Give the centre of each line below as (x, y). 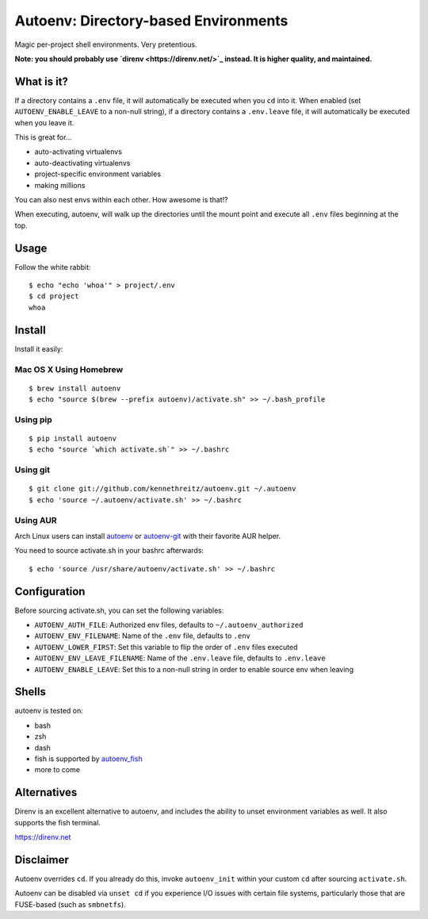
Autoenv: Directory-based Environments (151, 21)
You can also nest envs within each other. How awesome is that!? (121, 199)
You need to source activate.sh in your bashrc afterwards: (109, 551)
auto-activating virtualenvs (78, 152)
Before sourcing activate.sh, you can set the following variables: (119, 610)
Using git (32, 470)
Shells (31, 692)
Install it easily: (39, 348)
